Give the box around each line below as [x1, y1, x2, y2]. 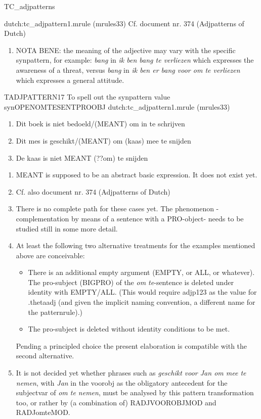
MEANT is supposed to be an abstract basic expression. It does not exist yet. [16, 169, 257, 180]
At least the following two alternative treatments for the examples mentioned [16, 240, 255, 251]
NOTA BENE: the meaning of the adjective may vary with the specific [16, 44, 236, 55]
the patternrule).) [28, 306, 83, 317]
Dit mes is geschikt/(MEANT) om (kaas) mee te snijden [16, 135, 191, 146]
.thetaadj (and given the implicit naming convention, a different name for [28, 297, 255, 307]
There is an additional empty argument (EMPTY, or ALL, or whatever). [28, 267, 255, 277]
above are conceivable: [16, 250, 85, 260]
